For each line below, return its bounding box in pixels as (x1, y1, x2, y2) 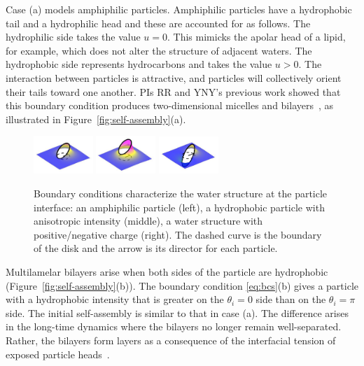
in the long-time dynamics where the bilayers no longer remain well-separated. (6, 319, 342, 334)
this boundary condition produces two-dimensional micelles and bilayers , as (6, 98, 334, 113)
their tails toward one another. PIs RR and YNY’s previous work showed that (6, 84, 341, 99)
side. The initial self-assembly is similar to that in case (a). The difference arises (6, 305, 349, 320)
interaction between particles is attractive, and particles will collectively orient (6, 70, 342, 85)
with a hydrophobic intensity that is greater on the (6, 292, 224, 307)
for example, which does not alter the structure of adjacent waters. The (6, 43, 312, 57)
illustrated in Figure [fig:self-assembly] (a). (6, 111, 186, 126)
